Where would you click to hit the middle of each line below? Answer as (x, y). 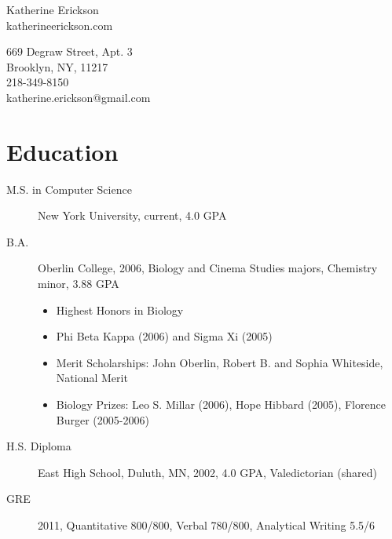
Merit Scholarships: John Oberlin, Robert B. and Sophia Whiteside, (220, 362)
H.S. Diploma (39, 446)
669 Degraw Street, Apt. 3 (70, 51)
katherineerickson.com (60, 25)
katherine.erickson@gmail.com (79, 97)
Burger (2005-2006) (103, 419)
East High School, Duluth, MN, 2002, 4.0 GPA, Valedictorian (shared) (207, 472)
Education (62, 151)
